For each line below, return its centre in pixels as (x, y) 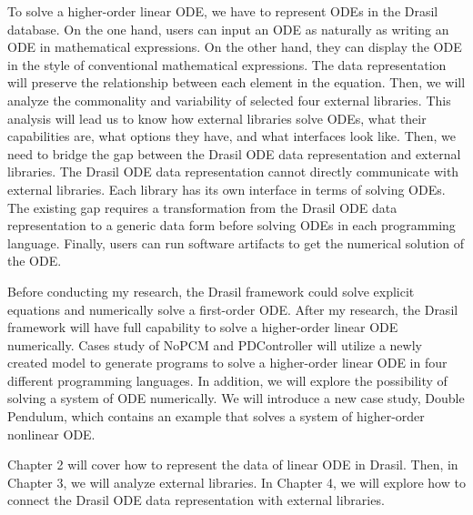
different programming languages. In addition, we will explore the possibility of (227, 380)
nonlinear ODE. (51, 434)
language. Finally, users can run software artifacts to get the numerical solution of (236, 242)
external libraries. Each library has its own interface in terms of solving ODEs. (226, 189)
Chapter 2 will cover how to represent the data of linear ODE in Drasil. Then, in (233, 465)
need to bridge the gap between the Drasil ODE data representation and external (234, 153)
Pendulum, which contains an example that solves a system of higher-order (216, 416)
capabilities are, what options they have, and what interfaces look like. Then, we (232, 136)
